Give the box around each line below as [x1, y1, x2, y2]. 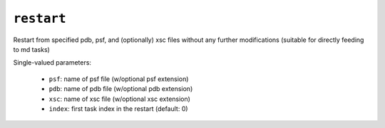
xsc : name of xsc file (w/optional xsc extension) [48, 95, 190, 103]
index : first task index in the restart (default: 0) [48, 104, 188, 113]
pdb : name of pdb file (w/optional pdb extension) [48, 85, 193, 93]
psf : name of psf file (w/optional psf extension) [48, 75, 189, 83]
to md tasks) [13, 45, 50, 53]
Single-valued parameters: [13, 58, 92, 67]
